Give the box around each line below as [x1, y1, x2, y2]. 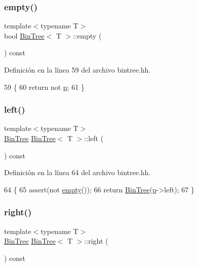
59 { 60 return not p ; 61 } [4, 81, 85, 92]
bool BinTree [4, 30, 45, 41]
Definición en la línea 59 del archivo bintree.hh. [4, 64, 151, 75]
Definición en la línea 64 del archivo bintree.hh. [4, 167, 151, 178]
